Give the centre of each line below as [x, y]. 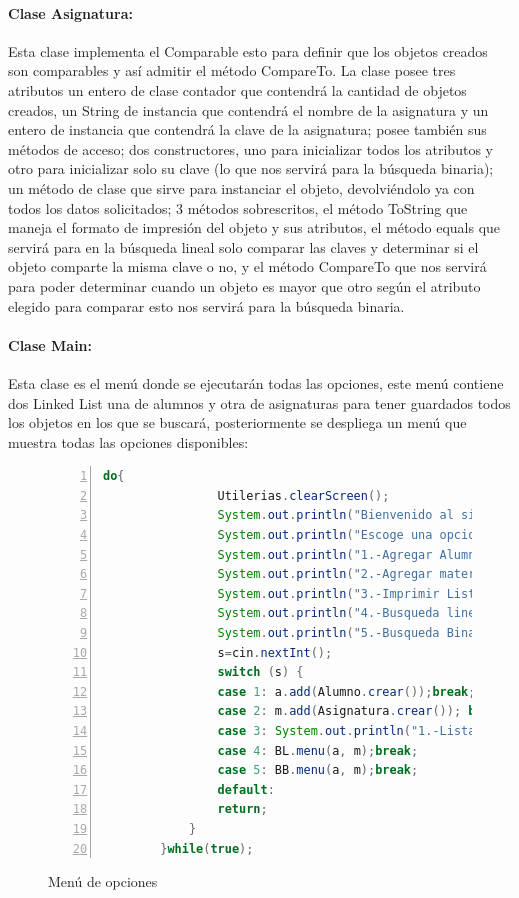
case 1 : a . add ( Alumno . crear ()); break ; [346, 691]
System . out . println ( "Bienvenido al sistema [364, 515]
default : [246, 789]
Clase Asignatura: [70, 12]
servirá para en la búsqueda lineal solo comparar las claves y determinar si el [243, 246]
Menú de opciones [103, 881]
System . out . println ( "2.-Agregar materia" [357, 574]
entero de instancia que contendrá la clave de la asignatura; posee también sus [247, 129]
